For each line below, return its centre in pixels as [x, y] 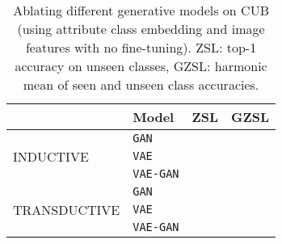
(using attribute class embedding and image [141, 29]
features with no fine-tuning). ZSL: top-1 [141, 47]
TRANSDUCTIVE [67, 209]
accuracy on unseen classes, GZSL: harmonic [141, 66]
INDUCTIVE [51, 156]
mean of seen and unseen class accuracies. [141, 84]
